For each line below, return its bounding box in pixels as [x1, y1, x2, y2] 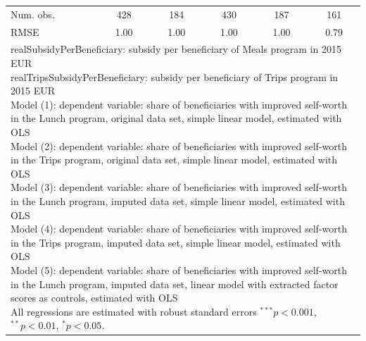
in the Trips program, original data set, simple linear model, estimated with [11, 152, 338, 167]
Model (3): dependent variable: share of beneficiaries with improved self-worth [11, 180, 348, 194]
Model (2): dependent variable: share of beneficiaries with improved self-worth [11, 138, 348, 153]
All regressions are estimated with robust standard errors [11, 304, 257, 318]
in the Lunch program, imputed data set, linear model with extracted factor [11, 276, 339, 291]
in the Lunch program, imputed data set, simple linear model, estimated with [11, 193, 345, 208]
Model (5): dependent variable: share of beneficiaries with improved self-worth [11, 262, 348, 277]
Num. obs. [11, 6, 55, 21]
